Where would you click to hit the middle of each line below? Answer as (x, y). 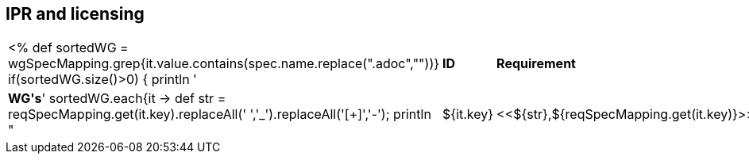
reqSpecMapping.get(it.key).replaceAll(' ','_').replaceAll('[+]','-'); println (220, 114)
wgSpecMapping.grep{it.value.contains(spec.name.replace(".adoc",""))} (224, 64)
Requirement (536, 64)
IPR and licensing (75, 14)
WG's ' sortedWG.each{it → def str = (117, 99)
